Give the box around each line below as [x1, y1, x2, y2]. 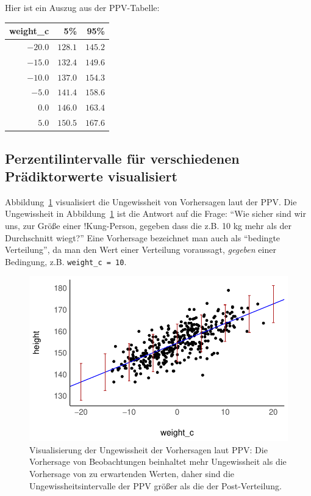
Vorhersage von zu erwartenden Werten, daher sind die [29, 467, 235, 480]
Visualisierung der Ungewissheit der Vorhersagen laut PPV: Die [29, 443, 268, 456]
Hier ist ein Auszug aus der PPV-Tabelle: [5, 1, 160, 13]
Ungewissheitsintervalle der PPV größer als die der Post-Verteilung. [29, 479, 282, 492]
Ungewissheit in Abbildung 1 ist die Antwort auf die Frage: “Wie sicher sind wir [5, 207, 306, 220]
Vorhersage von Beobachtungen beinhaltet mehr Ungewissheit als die [29, 455, 287, 468]
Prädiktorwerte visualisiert [5, 167, 177, 186]
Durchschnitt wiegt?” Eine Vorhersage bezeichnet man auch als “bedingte [5, 231, 281, 244]
